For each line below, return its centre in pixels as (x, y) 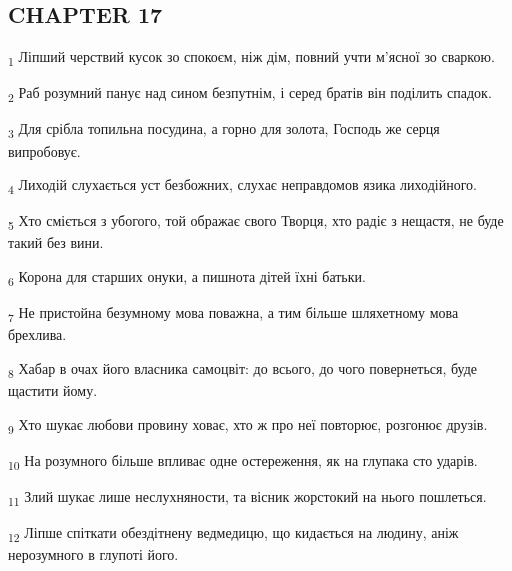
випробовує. (44, 150)
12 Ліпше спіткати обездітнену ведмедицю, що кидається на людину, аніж (233, 533)
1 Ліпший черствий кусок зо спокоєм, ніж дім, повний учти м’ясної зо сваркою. (251, 57)
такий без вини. (56, 242)
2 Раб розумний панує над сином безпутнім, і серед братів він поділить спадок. (250, 94)
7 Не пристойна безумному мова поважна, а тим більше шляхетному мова (233, 313)
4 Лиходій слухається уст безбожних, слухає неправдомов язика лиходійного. (242, 185)
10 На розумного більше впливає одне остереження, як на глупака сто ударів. (243, 461)
